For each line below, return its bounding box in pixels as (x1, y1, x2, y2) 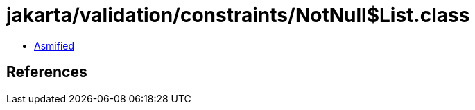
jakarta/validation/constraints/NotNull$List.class (6, 3, 470, 27)
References (6, 63, 87, 81)
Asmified (34, 39, 75, 52)
